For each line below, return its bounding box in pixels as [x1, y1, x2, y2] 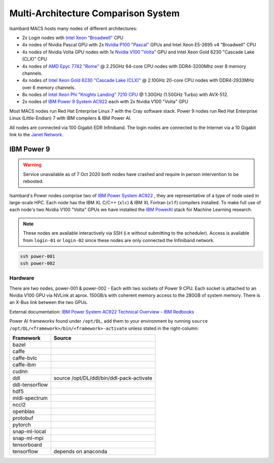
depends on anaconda [53, 448, 108, 455]
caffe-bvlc [12, 355, 38, 361]
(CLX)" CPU [22, 56, 47, 62]
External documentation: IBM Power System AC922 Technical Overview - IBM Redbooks [9, 308, 194, 315]
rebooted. [23, 178, 44, 184]
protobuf [12, 415, 33, 421]
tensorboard [12, 441, 42, 448]
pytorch [12, 421, 31, 428]
